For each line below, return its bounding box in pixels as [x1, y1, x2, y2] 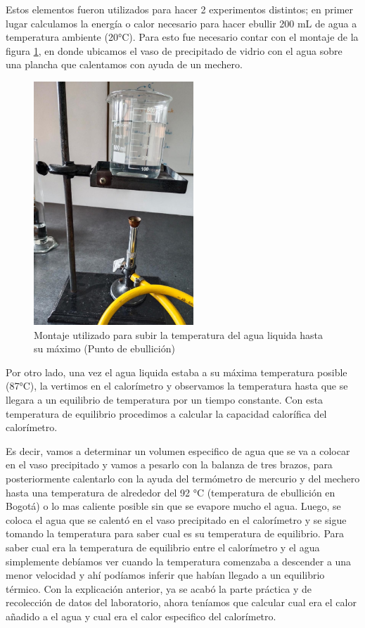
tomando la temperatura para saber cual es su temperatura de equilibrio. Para [6, 526, 345, 541]
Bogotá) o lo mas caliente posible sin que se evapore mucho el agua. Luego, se [6, 499, 341, 513]
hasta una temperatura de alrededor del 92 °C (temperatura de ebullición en [6, 485, 335, 499]
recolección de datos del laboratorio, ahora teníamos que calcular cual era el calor [6, 595, 357, 610]
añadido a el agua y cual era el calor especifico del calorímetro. [6, 608, 276, 623]
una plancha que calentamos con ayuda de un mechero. [6, 57, 243, 72]
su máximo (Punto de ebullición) [34, 341, 175, 356]
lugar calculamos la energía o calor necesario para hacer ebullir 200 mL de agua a [6, 15, 357, 30]
